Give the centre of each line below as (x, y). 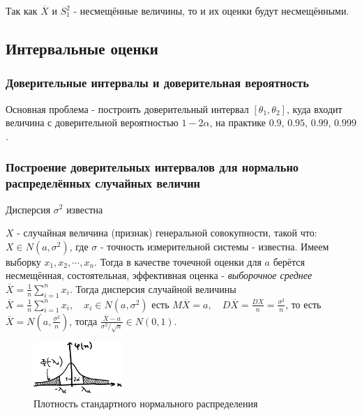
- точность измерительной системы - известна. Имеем (215, 246)
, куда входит (314, 108)
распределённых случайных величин (103, 183)
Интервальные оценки (82, 48)
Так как (22, 10)
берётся (289, 261)
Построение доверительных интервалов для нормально (152, 167)
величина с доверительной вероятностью (92, 122)
